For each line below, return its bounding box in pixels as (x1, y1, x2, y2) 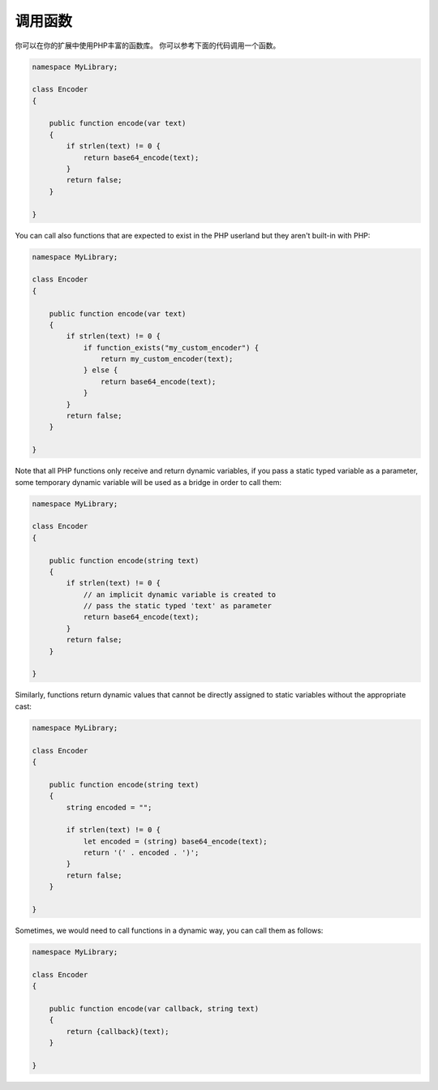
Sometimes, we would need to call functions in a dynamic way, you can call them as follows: (15, 925, 324, 936)
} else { (83, 366, 118, 375)
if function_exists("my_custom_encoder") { (83, 343, 260, 352)
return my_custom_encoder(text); (100, 354, 234, 364)
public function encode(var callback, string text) (49, 1004, 260, 1013)
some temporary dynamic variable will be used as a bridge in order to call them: (15, 477, 281, 487)
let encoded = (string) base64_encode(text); (83, 836, 268, 846)
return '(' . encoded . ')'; (83, 848, 200, 857)
